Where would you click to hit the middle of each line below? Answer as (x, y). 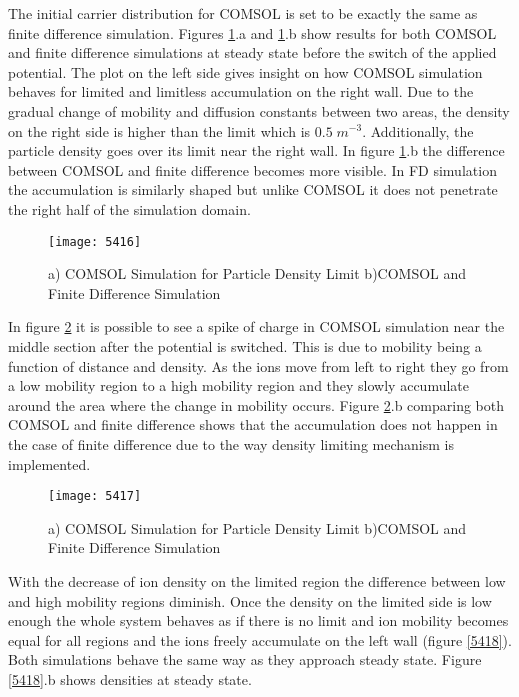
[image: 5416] (95, 241)
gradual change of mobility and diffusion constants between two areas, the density (259, 110)
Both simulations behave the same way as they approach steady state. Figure (245, 659)
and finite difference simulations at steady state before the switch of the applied (252, 52)
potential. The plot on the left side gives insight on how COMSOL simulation (245, 71)
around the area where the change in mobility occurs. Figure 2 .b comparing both (256, 404)
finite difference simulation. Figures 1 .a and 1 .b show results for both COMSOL (252, 32)
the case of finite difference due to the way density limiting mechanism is (231, 443)
